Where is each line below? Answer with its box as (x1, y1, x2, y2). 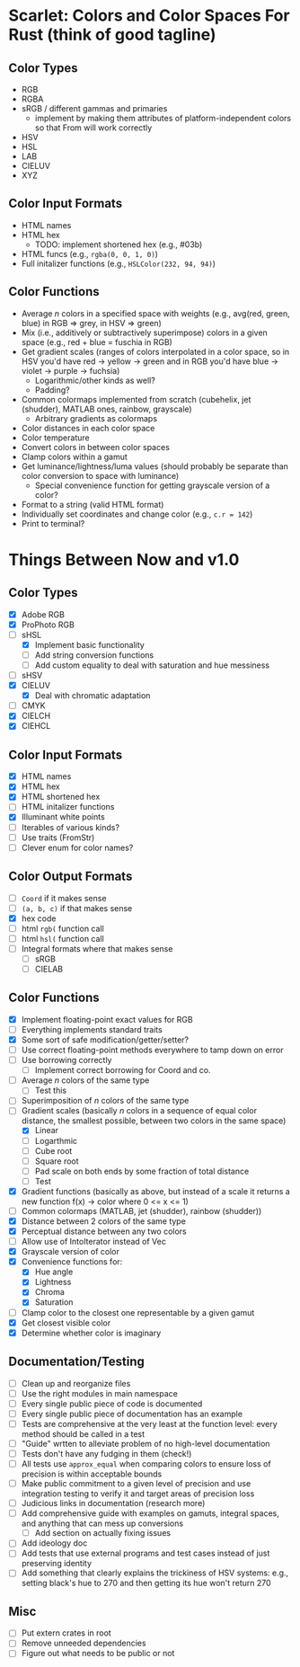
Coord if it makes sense (21, 892, 107, 903)
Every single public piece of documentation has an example (21, 1408, 243, 1419)
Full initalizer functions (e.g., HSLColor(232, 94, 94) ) (21, 258, 216, 269)
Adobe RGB (21, 608, 65, 620)
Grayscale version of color (21, 1246, 120, 1257)
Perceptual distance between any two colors (21, 1226, 188, 1237)
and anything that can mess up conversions (21, 1518, 184, 1529)
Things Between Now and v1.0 (8, 549, 240, 570)
